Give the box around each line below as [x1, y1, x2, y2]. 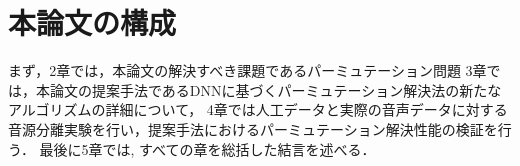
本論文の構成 [8, 2, 177, 43]
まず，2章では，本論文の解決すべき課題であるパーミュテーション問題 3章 [8, 60, 487, 81]
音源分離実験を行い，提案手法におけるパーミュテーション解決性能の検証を [8, 118, 498, 139]
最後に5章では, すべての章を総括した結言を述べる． [39, 138, 376, 159]
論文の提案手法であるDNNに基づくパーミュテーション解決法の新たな [49, 79, 502, 100]
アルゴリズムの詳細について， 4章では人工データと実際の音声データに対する [8, 99, 508, 120]
